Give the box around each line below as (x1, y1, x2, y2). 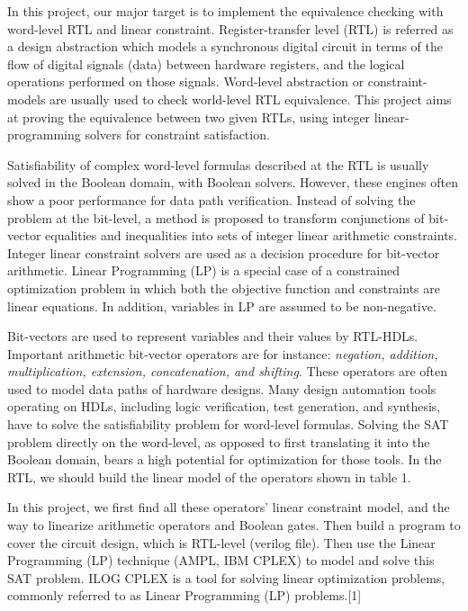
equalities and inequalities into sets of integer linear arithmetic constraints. (45, 226, 457, 245)
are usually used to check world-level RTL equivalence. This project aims (49, 89, 452, 108)
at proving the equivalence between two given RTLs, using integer (7, 107, 371, 126)
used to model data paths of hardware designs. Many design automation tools (7, 379, 436, 398)
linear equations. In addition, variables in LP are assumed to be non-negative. (7, 296, 436, 315)
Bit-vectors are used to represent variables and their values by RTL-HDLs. (7, 327, 418, 346)
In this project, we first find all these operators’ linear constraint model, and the (7, 498, 450, 517)
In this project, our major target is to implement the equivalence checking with (7, 2, 444, 20)
